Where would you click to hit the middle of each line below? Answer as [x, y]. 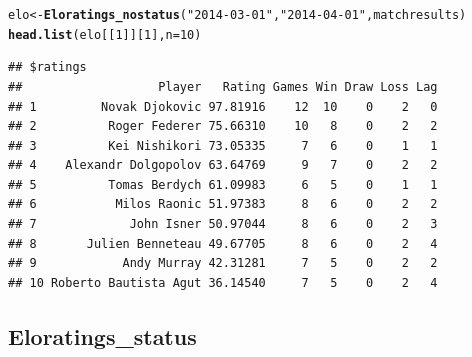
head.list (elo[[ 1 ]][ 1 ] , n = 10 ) [105, 34]
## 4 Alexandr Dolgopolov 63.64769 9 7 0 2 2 [223, 165]
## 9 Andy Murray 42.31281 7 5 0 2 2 [223, 263]
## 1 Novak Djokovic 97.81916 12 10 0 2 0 [223, 106]
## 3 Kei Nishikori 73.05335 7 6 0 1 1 [223, 145]
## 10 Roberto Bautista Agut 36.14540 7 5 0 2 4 [223, 282]
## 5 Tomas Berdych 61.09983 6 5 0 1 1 [223, 184]
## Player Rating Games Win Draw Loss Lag [223, 86]
